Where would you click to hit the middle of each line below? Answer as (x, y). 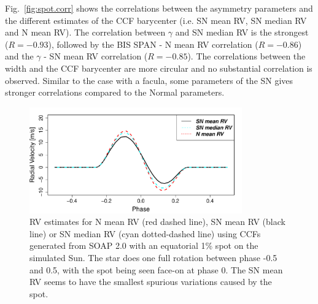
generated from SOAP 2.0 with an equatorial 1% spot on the (144, 245)
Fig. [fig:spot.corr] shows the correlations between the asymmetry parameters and (159, 8)
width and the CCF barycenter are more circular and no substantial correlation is (159, 68)
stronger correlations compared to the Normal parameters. (115, 92)
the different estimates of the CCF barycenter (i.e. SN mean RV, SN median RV (156, 20)
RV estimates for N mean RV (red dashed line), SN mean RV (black (157, 222)
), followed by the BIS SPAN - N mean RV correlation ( (153, 44)
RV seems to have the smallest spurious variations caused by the (151, 282)
